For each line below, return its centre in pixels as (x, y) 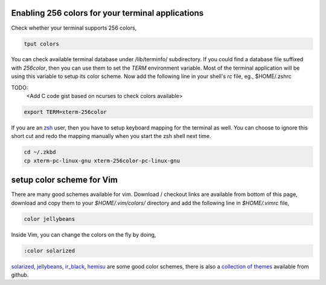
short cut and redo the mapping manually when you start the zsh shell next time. (111, 136)
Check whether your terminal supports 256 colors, (74, 28)
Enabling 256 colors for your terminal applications (107, 13)
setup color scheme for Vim (64, 180)
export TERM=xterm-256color (65, 112)
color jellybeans (50, 219)
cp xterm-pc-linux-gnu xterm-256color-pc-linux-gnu (102, 161)
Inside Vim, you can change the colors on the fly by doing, (84, 234)
